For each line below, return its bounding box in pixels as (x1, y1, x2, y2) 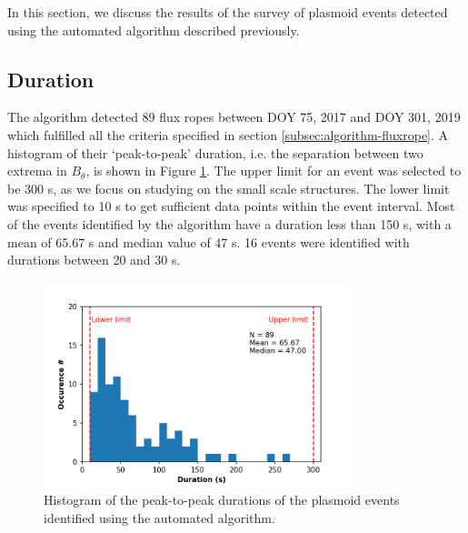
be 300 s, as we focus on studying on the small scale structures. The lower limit (7, 178, 450, 197)
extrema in (7, 161, 67, 180)
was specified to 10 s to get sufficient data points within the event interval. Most (7, 196, 455, 216)
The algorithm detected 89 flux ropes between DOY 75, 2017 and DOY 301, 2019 (7, 107, 461, 126)
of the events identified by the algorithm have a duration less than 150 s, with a (7, 214, 452, 233)
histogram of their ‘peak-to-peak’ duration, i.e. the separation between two (7, 143, 423, 162)
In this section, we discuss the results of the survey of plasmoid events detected (7, 3, 448, 21)
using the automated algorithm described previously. (7, 20, 300, 39)
